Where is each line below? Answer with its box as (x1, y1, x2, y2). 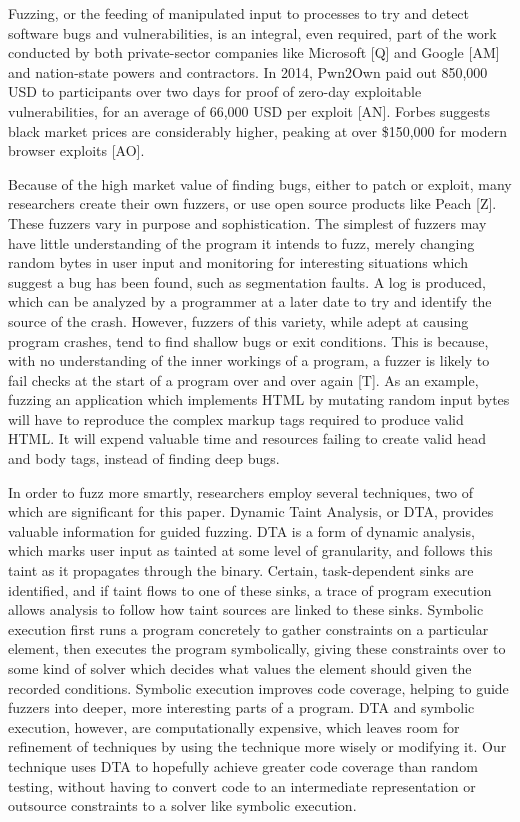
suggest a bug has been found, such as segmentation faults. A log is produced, (8, 271, 486, 292)
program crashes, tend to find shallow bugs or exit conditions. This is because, (8, 330, 489, 351)
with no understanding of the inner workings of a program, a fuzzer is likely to (8, 350, 490, 371)
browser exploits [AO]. (8, 140, 145, 161)
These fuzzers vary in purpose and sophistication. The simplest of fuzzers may (8, 212, 487, 233)
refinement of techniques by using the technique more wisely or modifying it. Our (8, 736, 507, 757)
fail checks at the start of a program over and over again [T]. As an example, (8, 369, 479, 390)
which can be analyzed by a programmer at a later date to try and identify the (8, 291, 492, 312)
